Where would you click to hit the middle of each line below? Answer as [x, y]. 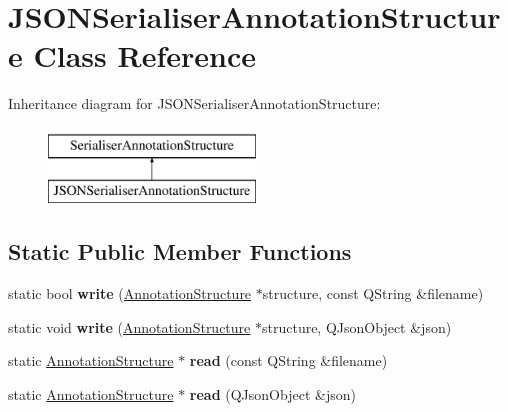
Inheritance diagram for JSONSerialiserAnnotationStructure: [194, 103]
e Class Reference [132, 55]
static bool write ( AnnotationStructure [130, 293]
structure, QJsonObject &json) [356, 326]
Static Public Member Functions [180, 251]
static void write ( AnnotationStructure [129, 326]
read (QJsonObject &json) [272, 394]
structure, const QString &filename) [373, 293]
